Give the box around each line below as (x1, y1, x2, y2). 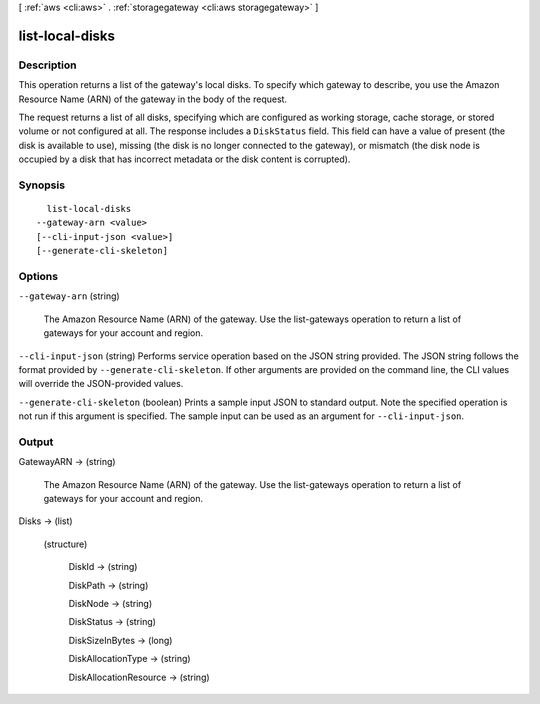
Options (18, 270, 59, 283)
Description (18, 58, 77, 72)
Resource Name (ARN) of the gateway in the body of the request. (18, 93, 288, 105)
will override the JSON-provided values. (18, 378, 184, 390)
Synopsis (18, 178, 65, 192)
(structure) (43, 538, 88, 550)
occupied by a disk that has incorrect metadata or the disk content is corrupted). (18, 153, 351, 165)
